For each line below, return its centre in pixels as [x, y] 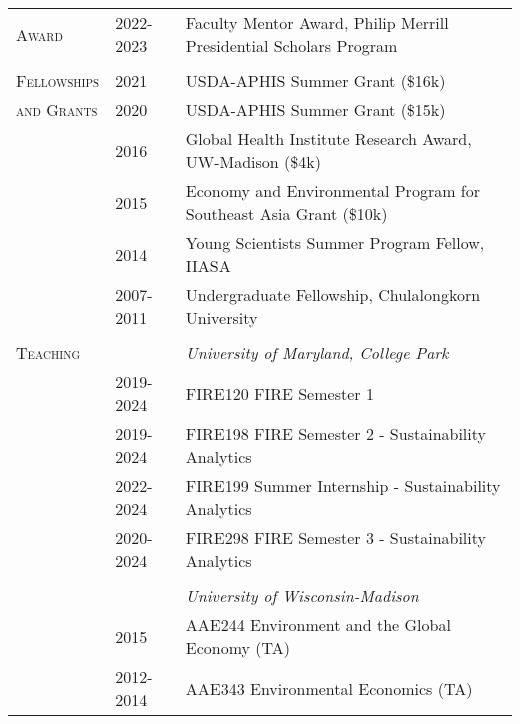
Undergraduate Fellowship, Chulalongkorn [333, 294]
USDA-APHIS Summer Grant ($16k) [315, 80]
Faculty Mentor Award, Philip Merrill [317, 22]
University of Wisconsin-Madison [302, 595]
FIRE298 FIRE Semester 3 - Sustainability [335, 537]
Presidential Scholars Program [291, 45]
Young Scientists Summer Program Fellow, [335, 242]
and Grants [57, 109]
